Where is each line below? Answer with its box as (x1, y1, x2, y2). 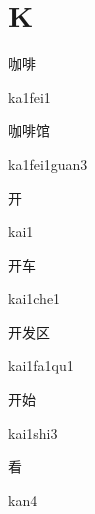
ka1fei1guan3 (8, 153, 88, 174)
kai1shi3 (8, 422, 58, 443)
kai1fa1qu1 (8, 355, 74, 376)
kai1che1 (8, 288, 61, 309)
